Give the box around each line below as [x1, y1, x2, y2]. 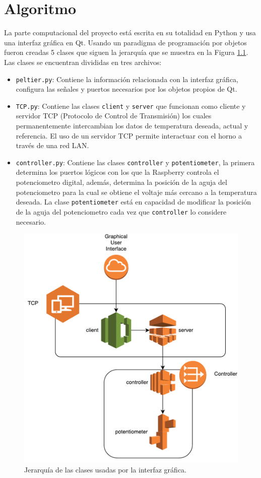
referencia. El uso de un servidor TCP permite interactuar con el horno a [16, 130, 242, 141]
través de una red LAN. [16, 140, 89, 151]
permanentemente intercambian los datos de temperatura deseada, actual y [16, 120, 248, 130]
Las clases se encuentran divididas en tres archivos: [4, 56, 162, 67]
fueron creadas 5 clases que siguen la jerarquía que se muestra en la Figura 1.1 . [4, 47, 248, 57]
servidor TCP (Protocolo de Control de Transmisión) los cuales [16, 110, 212, 121]
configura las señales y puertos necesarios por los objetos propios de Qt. [16, 84, 237, 94]
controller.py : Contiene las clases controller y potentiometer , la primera [16, 157, 255, 167]
